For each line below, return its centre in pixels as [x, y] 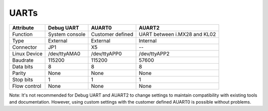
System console [67, 34]
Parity [19, 73]
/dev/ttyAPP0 [106, 53]
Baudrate [23, 60]
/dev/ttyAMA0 [64, 53]
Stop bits [23, 79]
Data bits [23, 67]
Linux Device [27, 53]
